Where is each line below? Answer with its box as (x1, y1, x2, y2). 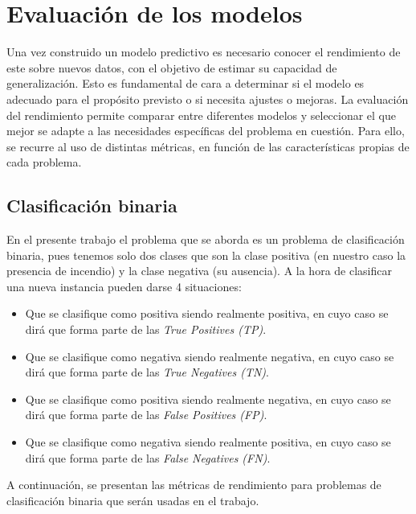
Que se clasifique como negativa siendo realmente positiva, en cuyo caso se (25, 434, 391, 450)
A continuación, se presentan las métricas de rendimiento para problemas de (6, 476, 381, 493)
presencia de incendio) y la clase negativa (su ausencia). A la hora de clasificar (6, 262, 392, 279)
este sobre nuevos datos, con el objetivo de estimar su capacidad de (6, 59, 337, 76)
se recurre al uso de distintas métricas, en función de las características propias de (6, 138, 410, 154)
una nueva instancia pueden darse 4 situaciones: (6, 278, 242, 294)
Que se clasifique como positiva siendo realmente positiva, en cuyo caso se (25, 305, 389, 322)
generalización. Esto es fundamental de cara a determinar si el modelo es (6, 75, 365, 92)
